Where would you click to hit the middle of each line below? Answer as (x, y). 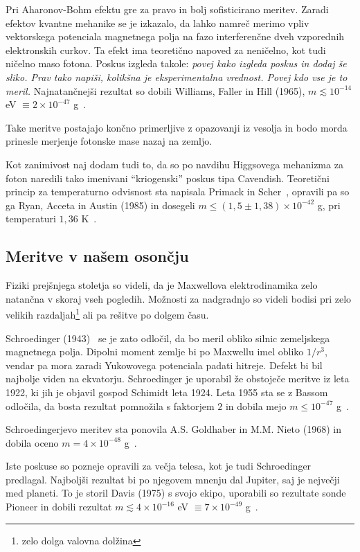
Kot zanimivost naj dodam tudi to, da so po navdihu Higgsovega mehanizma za (174, 164)
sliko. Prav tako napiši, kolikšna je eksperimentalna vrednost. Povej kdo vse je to (177, 77)
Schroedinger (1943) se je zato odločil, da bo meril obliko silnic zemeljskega (168, 338)
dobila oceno (32, 442)
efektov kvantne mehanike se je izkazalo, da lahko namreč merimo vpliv (157, 23)
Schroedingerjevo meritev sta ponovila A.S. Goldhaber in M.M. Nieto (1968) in (173, 429)
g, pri (329, 205)
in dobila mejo (256, 406)
